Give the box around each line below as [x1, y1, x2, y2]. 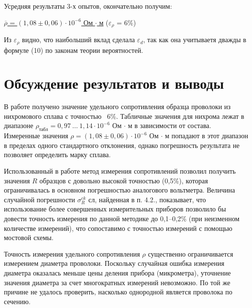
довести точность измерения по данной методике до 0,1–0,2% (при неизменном [4, 213, 240, 223]
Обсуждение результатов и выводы [4, 73, 224, 93]
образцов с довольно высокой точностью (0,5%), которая [39, 175, 208, 185]
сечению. [4, 296, 31, 306]
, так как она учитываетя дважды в [143, 34, 247, 45]
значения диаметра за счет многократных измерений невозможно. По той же [4, 277, 231, 287]
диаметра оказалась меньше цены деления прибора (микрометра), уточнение [4, 267, 231, 277]
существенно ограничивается [148, 248, 234, 259]
